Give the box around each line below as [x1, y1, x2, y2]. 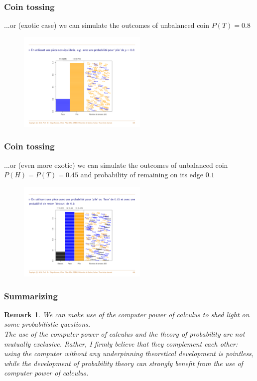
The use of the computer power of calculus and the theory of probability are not [4, 329, 245, 339]
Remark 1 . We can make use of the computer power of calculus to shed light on [4, 309, 250, 319]
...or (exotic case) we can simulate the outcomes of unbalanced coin [4, 20, 210, 30]
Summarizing [4, 289, 58, 302]
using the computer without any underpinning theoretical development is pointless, [4, 348, 254, 359]
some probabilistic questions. [4, 319, 91, 329]
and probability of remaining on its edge [80, 169, 204, 180]
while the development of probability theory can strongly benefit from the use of [4, 358, 243, 368]
